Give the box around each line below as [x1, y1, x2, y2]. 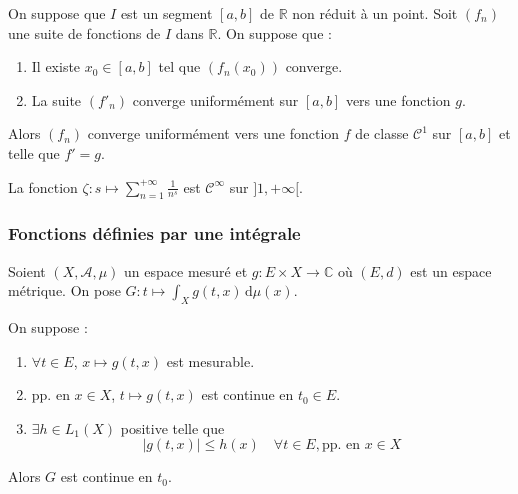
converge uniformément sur [132, 89, 299, 110]
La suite [31, 89, 82, 110]
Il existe [31, 56, 81, 77]
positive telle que [120, 417, 225, 438]
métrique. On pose [8, 280, 121, 301]
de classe [355, 123, 409, 144]
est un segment [120, 3, 213, 23]
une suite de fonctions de [8, 22, 161, 43]
